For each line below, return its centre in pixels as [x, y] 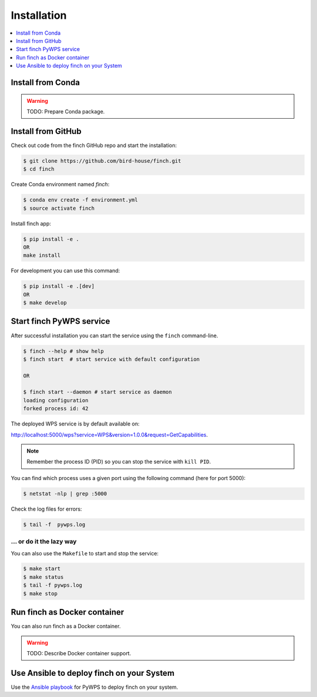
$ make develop [45, 303]
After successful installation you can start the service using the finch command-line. [114, 336]
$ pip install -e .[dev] [59, 286]
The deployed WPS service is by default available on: [75, 424]
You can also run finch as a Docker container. [66, 626]
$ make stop [41, 593]
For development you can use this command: [65, 271]
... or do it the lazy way [44, 542]
